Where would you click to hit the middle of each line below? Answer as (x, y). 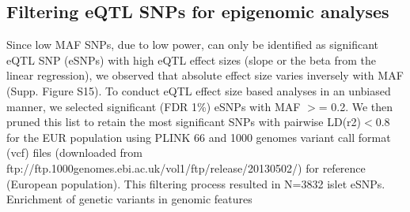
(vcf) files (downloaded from (75, 152)
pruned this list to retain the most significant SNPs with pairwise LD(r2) (184, 122)
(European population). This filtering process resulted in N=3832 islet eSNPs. (196, 183)
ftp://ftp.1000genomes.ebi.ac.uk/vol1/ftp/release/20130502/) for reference (186, 167)
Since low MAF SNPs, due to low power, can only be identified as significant (193, 45)
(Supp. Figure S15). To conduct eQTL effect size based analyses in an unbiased (199, 90)
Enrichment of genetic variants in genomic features (129, 199)
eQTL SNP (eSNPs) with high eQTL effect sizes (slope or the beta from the (191, 60)
